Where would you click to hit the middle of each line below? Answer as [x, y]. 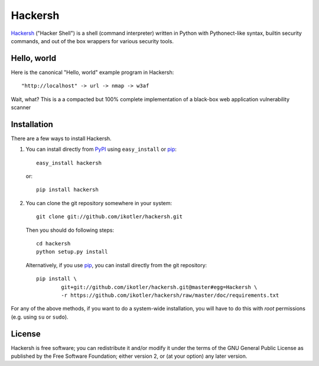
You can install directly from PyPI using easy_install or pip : [101, 149]
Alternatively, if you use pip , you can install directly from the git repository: [116, 265]
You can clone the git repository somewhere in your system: [99, 203]
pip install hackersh [67, 190]
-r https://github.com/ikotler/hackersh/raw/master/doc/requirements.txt [170, 295]
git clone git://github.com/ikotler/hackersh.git [110, 217]
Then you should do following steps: [70, 230]
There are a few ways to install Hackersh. [61, 138]
